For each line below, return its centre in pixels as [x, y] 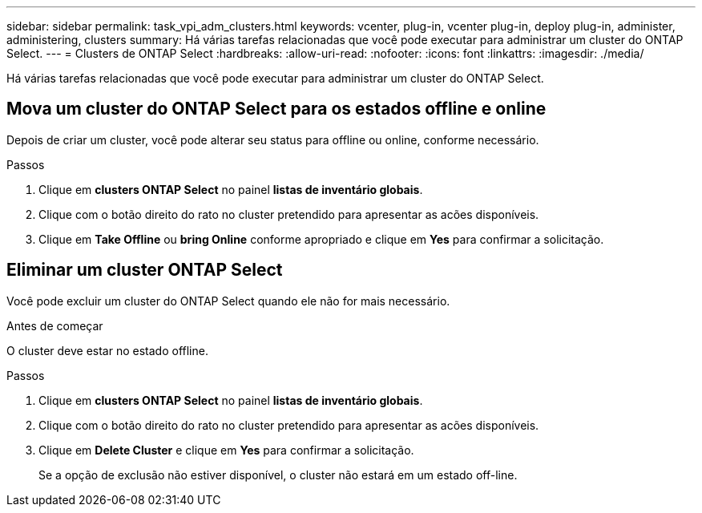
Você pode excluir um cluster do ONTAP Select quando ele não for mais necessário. [228, 301]
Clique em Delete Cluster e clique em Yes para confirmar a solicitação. [226, 450]
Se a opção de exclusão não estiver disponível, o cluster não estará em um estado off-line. [278, 475]
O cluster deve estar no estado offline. [107, 350]
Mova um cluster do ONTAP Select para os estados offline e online [276, 109]
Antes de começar [55, 325]
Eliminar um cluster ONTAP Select [145, 270]
